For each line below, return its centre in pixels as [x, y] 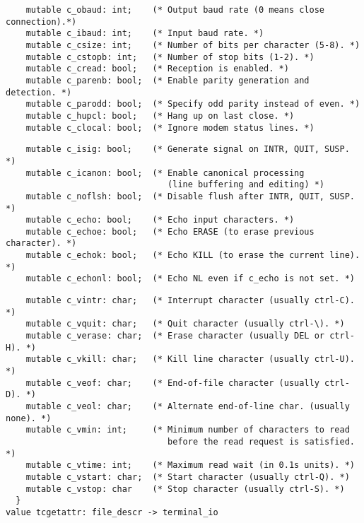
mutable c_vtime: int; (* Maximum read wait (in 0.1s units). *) [190, 465]
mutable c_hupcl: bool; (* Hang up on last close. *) [160, 116]
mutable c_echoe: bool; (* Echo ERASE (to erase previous [170, 231]
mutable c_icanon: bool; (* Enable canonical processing [165, 173]
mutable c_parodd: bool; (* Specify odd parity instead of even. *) [193, 104]
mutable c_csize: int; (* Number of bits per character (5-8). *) [193, 45]
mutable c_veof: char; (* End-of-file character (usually [172, 383]
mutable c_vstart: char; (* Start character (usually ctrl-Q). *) [188, 477]
